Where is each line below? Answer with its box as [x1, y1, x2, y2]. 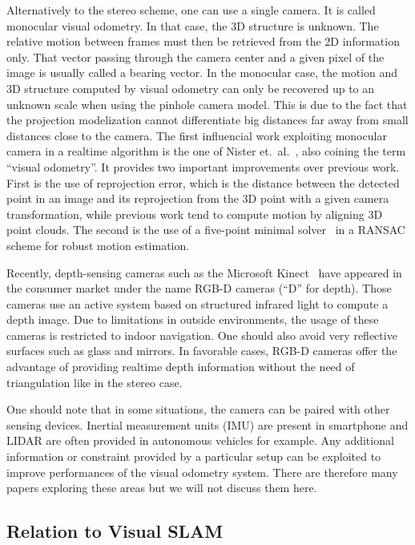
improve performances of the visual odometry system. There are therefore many [6, 463, 398, 480]
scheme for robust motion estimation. [6, 236, 190, 253]
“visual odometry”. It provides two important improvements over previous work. [6, 158, 400, 175]
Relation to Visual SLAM [6, 519, 224, 543]
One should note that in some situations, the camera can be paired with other [6, 401, 390, 418]
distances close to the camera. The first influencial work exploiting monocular [6, 127, 387, 143]
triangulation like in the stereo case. [6, 373, 183, 390]
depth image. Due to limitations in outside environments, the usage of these [6, 311, 379, 328]
